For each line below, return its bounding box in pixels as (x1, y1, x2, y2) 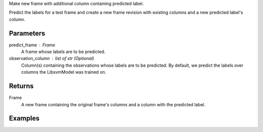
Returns (9, 82, 34, 90)
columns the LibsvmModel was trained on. (21, 69, 107, 75)
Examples (9, 114, 40, 123)
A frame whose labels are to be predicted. (21, 49, 106, 55)
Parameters (9, 29, 45, 38)
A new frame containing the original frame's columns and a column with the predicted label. (21, 101, 206, 107)
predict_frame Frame (9, 42, 56, 48)
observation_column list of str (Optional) (9, 56, 94, 61)
